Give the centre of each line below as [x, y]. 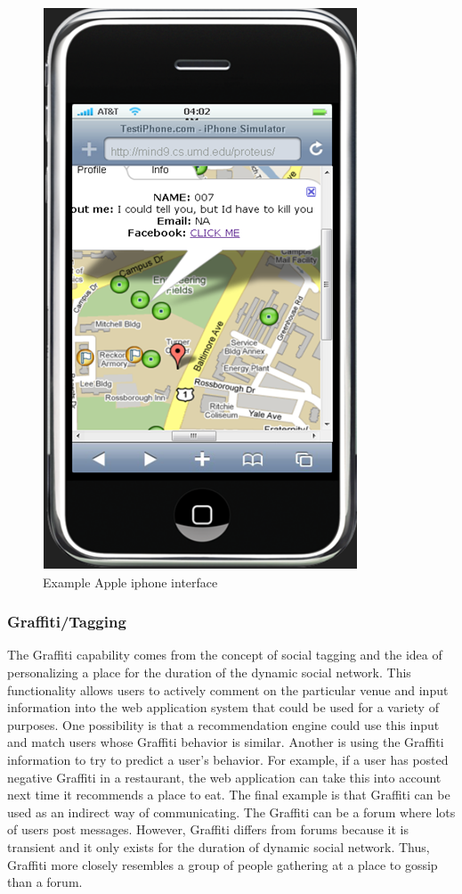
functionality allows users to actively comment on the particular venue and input [228, 689]
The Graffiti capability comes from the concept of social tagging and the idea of [225, 655]
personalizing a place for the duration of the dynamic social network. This [209, 672]
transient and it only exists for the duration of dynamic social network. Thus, [219, 846]
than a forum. [45, 882]
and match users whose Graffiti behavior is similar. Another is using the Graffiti [226, 742]
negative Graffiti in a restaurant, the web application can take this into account [224, 777]
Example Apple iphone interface [130, 582]
